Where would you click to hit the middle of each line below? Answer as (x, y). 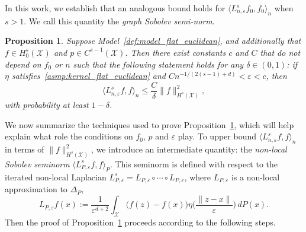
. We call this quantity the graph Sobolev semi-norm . (119, 20)
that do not (280, 52)
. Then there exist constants (175, 52)
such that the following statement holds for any (158, 64)
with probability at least (47, 105)
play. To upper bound (217, 136)
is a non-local (255, 177)
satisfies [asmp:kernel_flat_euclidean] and (89, 76)
